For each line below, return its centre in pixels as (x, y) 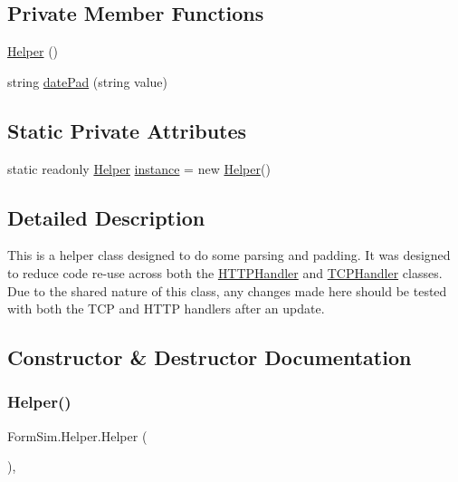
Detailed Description (106, 217)
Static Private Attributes (127, 130)
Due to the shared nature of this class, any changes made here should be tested (227, 290)
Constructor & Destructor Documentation (210, 357)
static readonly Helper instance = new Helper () (139, 168)
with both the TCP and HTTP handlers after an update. (166, 308)
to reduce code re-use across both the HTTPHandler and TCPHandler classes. (225, 272)
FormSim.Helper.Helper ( (77, 435)
